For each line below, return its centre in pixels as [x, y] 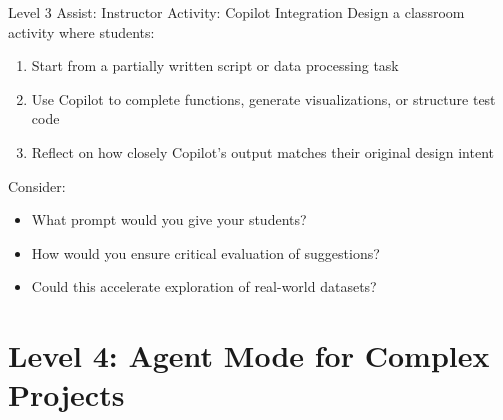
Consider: [37, 185]
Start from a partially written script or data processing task [215, 65]
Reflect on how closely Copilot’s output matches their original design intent [262, 151]
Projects [66, 394]
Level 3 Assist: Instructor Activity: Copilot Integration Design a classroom [236, 12]
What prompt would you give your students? [169, 219]
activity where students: [81, 31]
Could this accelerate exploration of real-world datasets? [204, 286]
